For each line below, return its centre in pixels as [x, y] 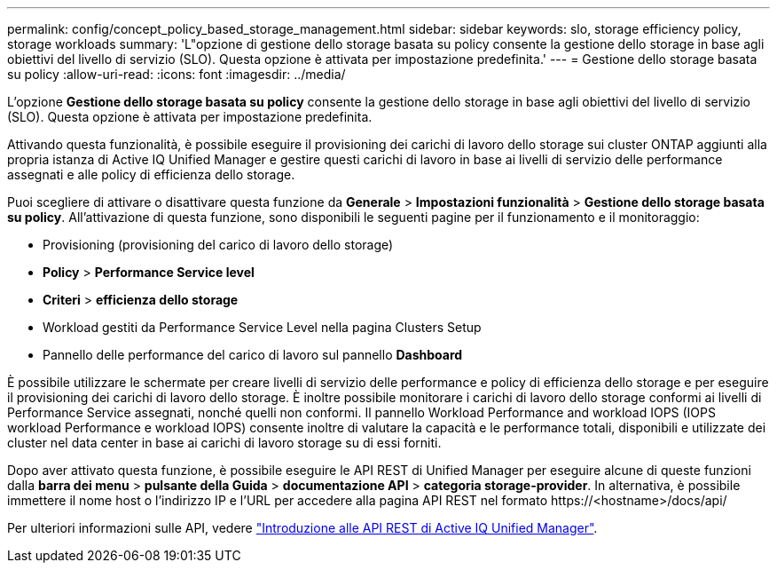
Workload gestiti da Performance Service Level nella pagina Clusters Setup [262, 327]
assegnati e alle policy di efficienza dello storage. [151, 174]
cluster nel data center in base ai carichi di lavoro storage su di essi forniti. [224, 443]
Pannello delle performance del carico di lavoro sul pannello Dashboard [253, 355]
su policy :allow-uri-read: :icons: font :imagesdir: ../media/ [177, 74]
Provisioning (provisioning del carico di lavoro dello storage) [218, 245]
